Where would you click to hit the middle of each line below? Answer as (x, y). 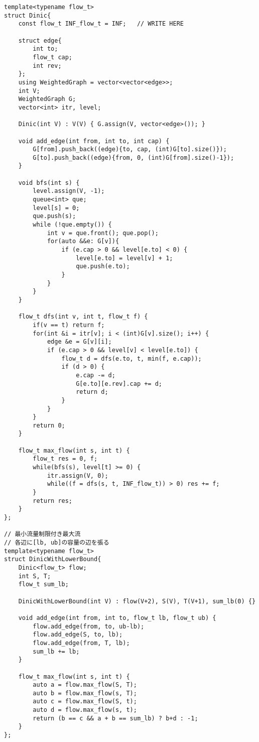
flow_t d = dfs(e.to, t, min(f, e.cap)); (132, 358)
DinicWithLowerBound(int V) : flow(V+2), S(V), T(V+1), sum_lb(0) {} (137, 601)
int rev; (47, 66)
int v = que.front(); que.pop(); (103, 233)
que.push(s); (54, 216)
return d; (92, 392)
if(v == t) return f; (69, 325)
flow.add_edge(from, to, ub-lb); (89, 626)
